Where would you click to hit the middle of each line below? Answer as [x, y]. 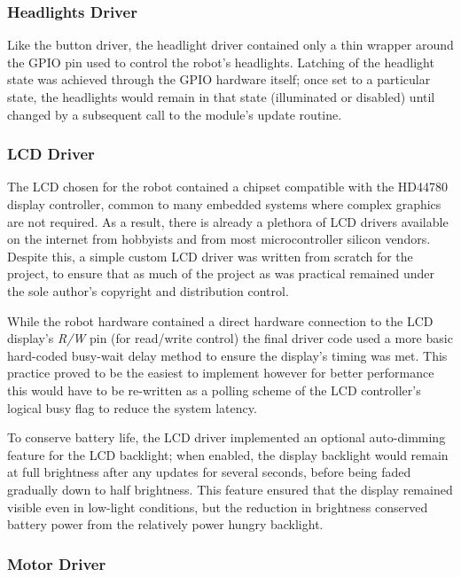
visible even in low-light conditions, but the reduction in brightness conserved [218, 507]
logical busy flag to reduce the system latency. [132, 407]
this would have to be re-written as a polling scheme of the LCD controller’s [214, 390]
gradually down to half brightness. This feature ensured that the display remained [230, 489]
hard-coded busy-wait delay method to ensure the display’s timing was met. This [227, 355]
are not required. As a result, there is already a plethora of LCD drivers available [228, 221]
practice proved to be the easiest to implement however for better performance [221, 373]
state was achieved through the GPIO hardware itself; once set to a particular [219, 79]
